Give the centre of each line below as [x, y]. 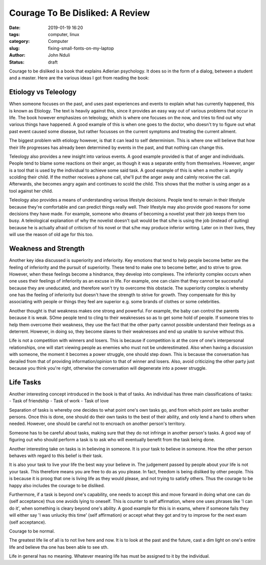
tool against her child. [31, 191]
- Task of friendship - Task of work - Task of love [59, 401]
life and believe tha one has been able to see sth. [59, 547]
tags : [15, 34]
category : [19, 41]
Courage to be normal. [32, 531]
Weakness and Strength [47, 249]
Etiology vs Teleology [43, 92]
